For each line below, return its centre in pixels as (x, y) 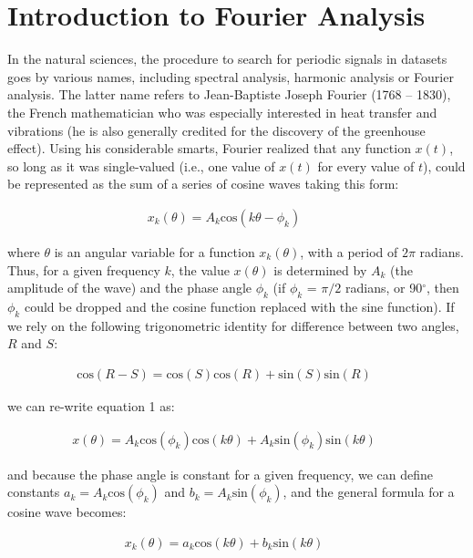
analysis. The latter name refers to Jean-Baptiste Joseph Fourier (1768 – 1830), (229, 94)
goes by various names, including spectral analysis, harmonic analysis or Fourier (231, 76)
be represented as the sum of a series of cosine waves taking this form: (203, 184)
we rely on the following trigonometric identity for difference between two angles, (233, 325)
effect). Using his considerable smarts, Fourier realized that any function (209, 148)
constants (34, 492)
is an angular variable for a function (154, 251)
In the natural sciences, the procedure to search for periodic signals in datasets (227, 59)
